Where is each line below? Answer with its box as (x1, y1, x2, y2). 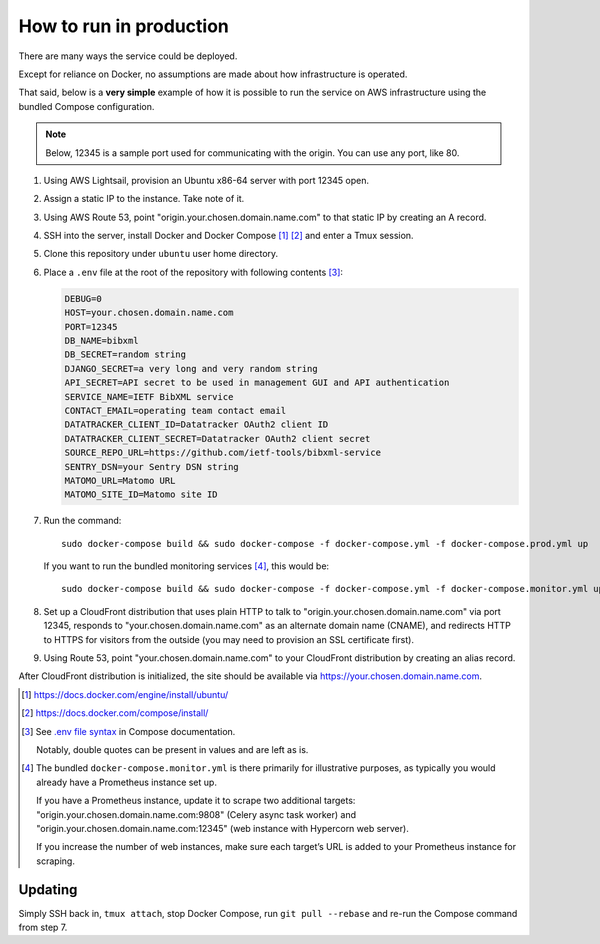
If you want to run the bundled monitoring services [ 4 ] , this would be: (43, 560, 330, 572)
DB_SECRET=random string (64, 349, 187, 360)
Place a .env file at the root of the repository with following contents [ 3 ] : (43, 266, 344, 278)
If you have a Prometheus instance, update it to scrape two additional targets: (36, 795, 356, 807)
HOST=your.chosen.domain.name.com (64, 307, 234, 319)
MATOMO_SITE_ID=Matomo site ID (64, 489, 219, 500)
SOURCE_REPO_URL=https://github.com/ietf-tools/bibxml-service (64, 447, 382, 459)
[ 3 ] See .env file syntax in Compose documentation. (21, 725, 236, 737)
